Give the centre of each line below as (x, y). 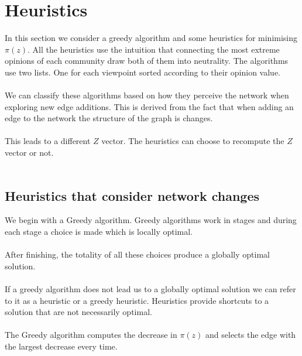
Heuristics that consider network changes (132, 195)
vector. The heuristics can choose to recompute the (193, 141)
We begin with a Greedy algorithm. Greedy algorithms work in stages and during (151, 220)
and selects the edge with (251, 335)
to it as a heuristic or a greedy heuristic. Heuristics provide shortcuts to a (137, 300)
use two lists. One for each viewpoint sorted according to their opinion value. (143, 72)
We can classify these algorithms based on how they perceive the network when (147, 95)
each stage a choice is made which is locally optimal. (99, 232)
